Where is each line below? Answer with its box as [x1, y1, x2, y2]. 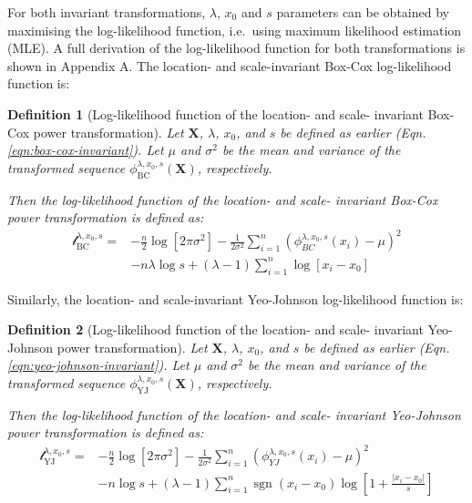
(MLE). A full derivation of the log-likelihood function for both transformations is [7, 38, 466, 57]
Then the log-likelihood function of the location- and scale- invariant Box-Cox [7, 190, 438, 209]
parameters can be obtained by [276, 3, 449, 21]
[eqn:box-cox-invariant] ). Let [7, 140, 164, 159]
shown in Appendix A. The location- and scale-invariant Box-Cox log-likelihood [7, 56, 452, 75]
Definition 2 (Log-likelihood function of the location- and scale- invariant [7, 320, 424, 339]
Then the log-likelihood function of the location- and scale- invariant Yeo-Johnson [7, 405, 461, 424]
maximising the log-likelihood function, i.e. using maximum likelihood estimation [7, 20, 462, 39]
